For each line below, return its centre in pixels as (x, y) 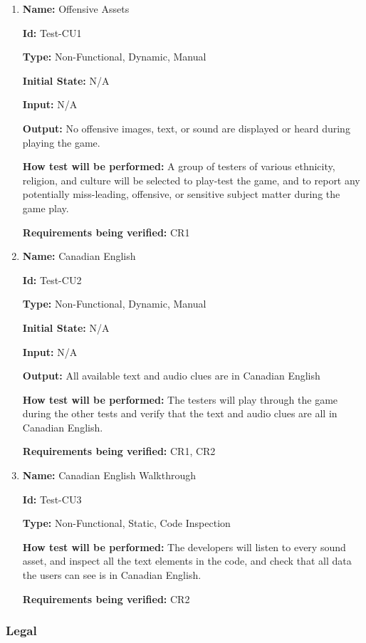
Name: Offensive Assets (76, 9)
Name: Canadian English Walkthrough (109, 475)
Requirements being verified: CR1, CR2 (119, 451)
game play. (46, 208)
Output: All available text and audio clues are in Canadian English (171, 376)
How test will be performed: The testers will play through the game (180, 399)
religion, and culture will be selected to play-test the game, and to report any (191, 180)
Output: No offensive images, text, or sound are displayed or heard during (186, 128)
